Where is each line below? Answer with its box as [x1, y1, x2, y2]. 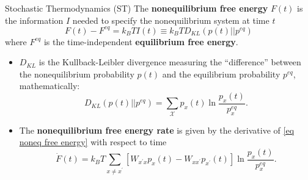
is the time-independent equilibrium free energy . [43, 35, 238, 48]
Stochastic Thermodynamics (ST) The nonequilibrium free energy [5, 2, 268, 14]
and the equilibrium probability [162, 67, 280, 80]
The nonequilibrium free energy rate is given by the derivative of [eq [19, 123, 295, 136]
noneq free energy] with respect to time [19, 135, 167, 148]
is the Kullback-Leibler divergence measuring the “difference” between [38, 56, 301, 68]
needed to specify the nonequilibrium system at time [72, 13, 269, 26]
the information [5, 13, 64, 26]
